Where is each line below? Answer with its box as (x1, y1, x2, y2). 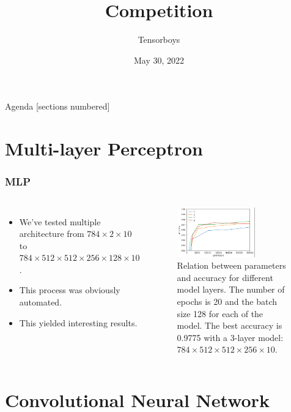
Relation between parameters (177, 259, 286, 272)
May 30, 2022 (133, 53, 185, 66)
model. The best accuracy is (177, 319, 282, 332)
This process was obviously (19, 283, 120, 296)
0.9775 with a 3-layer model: (177, 331, 284, 343)
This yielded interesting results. (19, 316, 138, 329)
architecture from (19, 227, 84, 240)
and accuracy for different (177, 271, 273, 283)
